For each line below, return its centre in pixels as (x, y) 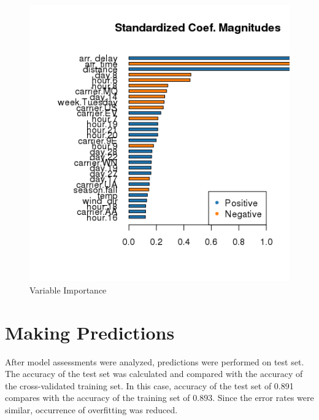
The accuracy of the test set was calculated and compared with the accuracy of (154, 374)
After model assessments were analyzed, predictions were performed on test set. (155, 361)
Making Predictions (90, 332)
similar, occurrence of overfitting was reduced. (91, 410)
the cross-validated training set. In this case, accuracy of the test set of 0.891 (149, 385)
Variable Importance (68, 290)
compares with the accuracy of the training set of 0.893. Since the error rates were (159, 398)
